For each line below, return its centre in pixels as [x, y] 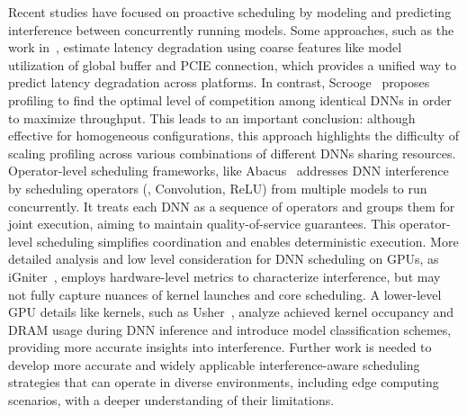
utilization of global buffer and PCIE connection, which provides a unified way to [232, 64]
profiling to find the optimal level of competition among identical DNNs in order [230, 99]
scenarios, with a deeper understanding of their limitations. [171, 400]
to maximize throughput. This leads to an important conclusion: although [212, 117]
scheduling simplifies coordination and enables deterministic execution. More [247, 241]
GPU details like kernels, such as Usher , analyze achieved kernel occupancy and [231, 312]
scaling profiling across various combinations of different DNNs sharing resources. [232, 153]
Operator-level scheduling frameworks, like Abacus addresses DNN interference [229, 171]
